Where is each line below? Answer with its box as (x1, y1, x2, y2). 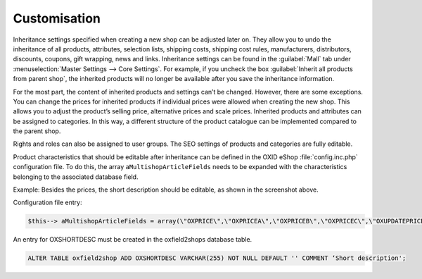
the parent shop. (13, 127, 61, 135)
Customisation (13, 11, 101, 26)
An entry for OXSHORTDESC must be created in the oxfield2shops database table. (13, 235, 252, 244)
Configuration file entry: (13, 198, 82, 207)
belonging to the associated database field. (13, 173, 139, 181)
